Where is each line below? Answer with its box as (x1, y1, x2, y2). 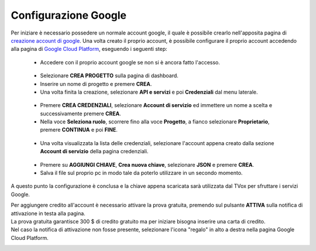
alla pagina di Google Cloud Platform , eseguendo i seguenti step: (11, 46, 168, 53)
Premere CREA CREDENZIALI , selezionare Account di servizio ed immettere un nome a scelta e (40, 102, 272, 109)
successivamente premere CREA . (40, 110, 121, 117)
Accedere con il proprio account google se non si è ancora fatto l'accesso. (40, 59, 221, 66)
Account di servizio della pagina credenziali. (40, 148, 149, 155)
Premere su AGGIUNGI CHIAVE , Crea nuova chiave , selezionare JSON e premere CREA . (40, 161, 255, 168)
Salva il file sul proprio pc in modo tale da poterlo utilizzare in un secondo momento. (40, 170, 243, 177)
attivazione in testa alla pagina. (11, 209, 86, 216)
